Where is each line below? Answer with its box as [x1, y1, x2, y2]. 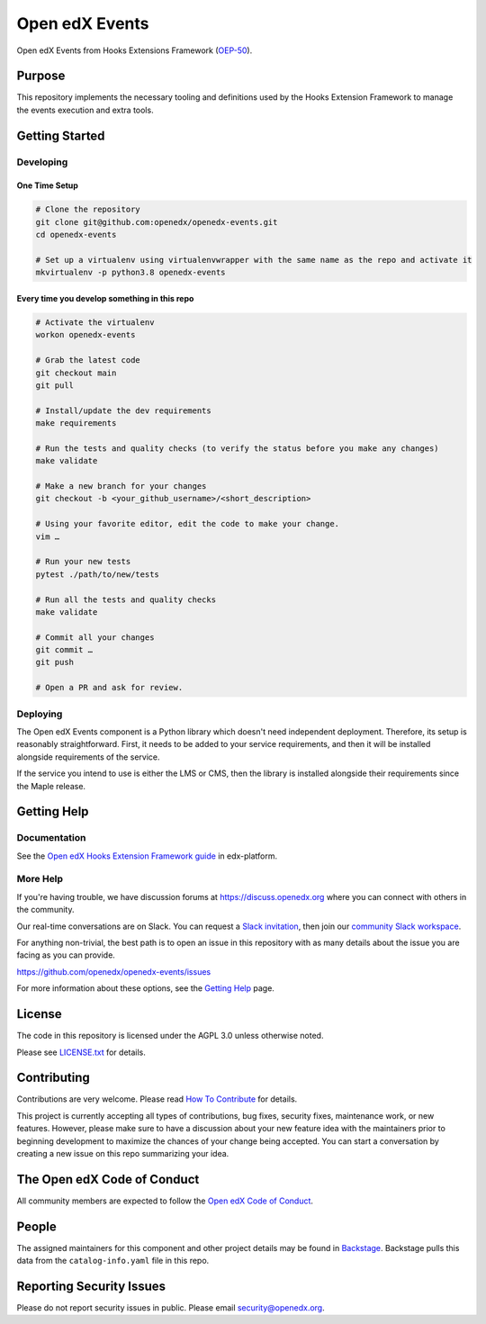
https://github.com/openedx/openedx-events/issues [16, 966, 211, 977]
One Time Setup [16, 180, 78, 191]
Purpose [16, 68, 66, 84]
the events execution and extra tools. [16, 104, 154, 115]
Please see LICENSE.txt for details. [16, 1047, 146, 1058]
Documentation [16, 832, 86, 844]
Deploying [16, 707, 63, 720]
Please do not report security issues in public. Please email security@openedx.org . [16, 1302, 325, 1313]
